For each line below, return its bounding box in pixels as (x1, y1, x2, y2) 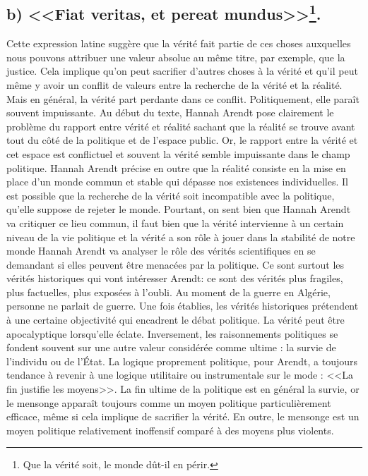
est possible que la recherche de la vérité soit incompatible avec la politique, (6, 188, 335, 202)
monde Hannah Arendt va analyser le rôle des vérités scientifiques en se (6, 243, 316, 258)
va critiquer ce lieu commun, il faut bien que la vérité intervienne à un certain (6, 215, 344, 230)
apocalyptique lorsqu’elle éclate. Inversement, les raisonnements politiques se (6, 326, 338, 341)
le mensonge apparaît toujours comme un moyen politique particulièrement (6, 395, 331, 410)
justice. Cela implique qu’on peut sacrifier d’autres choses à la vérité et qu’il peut (6, 63, 358, 78)
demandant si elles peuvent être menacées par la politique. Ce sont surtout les (6, 257, 345, 271)
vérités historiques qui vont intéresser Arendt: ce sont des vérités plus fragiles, (6, 271, 343, 286)
